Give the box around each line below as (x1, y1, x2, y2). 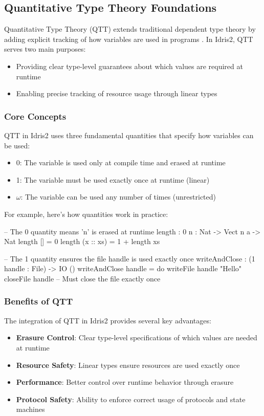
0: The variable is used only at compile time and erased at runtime (16, 157, 226, 168)
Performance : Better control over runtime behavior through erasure (16, 377, 234, 387)
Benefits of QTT (4, 295, 73, 308)
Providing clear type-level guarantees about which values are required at (16, 60, 243, 71)
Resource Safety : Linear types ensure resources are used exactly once (16, 359, 240, 370)
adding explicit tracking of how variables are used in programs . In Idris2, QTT (4, 33, 253, 44)
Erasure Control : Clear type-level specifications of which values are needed (16, 332, 257, 343)
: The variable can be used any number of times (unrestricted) (20, 191, 216, 202)
